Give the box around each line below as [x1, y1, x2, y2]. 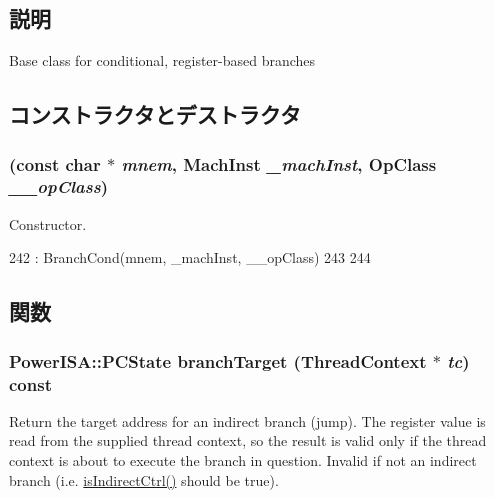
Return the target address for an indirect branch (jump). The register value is [9, 410, 486, 431]
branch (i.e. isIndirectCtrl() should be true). [9, 469, 279, 490]
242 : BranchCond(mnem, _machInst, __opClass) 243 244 [9, 247, 371, 268]
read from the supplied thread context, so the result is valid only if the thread [9, 430, 487, 451]
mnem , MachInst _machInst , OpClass [121, 151, 437, 176]
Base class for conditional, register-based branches [9, 50, 316, 71]
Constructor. [9, 213, 87, 234]
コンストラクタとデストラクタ [9, 99, 301, 130]
